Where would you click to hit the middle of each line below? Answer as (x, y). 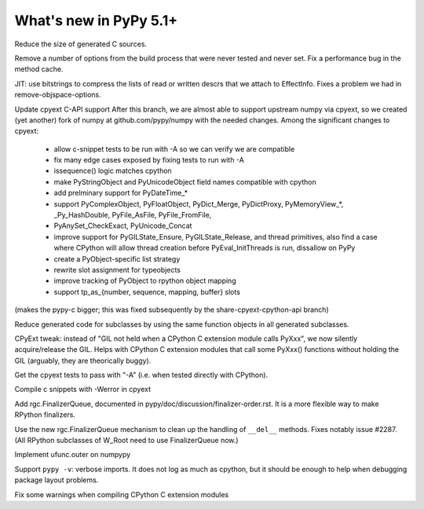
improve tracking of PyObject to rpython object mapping (145, 281)
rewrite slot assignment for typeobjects (117, 269)
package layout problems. (57, 480)
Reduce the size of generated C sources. (81, 44)
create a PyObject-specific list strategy (117, 258)
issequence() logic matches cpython (113, 171)
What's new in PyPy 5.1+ (96, 20)
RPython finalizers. (45, 415)
